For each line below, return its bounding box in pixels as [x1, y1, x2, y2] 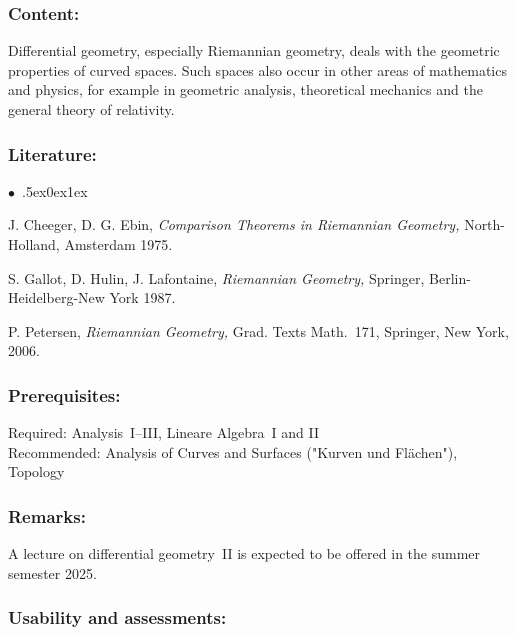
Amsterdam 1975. [64, 234, 173, 254]
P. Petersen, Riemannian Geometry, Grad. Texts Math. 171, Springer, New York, [8, 320, 509, 341]
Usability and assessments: [8, 605, 227, 630]
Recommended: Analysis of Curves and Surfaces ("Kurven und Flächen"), [8, 441, 458, 462]
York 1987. [109, 287, 176, 308]
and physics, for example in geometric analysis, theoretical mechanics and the [8, 79, 483, 100]
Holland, [8, 234, 60, 254]
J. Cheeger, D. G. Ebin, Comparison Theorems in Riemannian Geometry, [8, 214, 460, 235]
